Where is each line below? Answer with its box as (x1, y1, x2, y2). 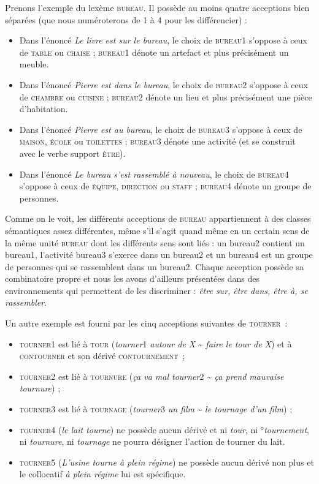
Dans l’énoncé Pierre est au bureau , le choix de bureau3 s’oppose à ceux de (19, 123, 302, 135)
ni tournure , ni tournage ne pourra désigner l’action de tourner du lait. (19, 435, 285, 448)
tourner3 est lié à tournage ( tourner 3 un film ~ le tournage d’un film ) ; (19, 403, 293, 415)
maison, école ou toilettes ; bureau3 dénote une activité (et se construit (19, 135, 296, 148)
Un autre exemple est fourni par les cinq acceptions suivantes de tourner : (5, 317, 288, 330)
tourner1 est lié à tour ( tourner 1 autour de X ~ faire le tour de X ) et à (19, 337, 292, 350)
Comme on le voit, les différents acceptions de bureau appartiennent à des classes (5, 212, 311, 225)
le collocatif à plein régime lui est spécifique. (19, 467, 186, 480)
